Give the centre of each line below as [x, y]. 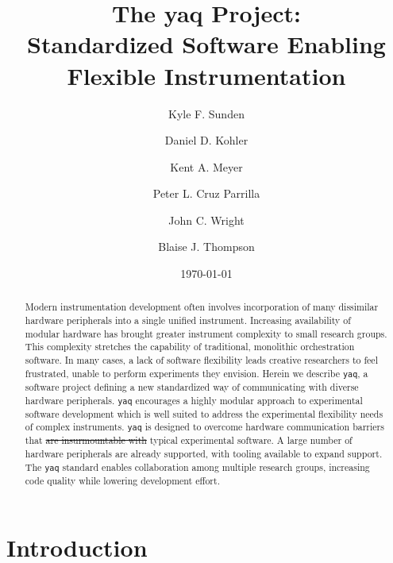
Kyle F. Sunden [206, 113]
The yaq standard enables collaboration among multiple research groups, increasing [197, 467]
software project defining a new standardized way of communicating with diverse [192, 386]
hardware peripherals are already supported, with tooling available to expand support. [204, 454]
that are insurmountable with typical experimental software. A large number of [189, 440]
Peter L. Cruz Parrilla [206, 193]
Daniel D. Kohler [206, 140]
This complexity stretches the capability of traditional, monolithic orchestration [190, 347]
